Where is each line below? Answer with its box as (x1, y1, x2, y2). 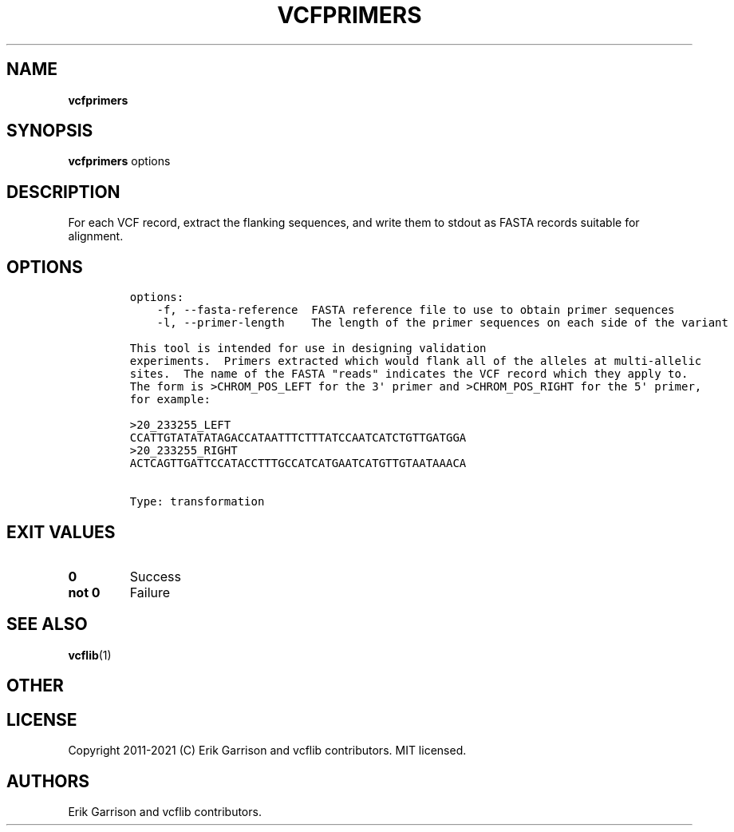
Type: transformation (129, 495, 265, 509)
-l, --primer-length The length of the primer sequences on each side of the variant (156, 316, 728, 330)
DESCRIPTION (6, 181, 120, 202)
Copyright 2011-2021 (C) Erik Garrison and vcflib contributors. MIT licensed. (68, 743, 467, 758)
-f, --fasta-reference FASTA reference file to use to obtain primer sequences (156, 303, 675, 317)
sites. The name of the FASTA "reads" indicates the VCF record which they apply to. (129, 367, 689, 381)
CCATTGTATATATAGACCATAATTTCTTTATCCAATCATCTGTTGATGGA (129, 431, 467, 445)
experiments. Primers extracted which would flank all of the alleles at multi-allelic (129, 355, 702, 368)
